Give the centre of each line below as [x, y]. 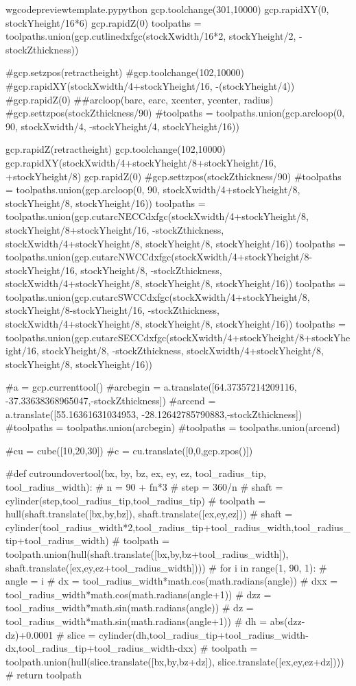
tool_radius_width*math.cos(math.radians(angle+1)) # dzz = [139, 594]
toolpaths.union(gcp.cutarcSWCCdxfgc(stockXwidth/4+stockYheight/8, [158, 296]
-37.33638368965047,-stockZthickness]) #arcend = [111, 401]
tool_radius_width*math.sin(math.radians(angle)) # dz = [130, 608]
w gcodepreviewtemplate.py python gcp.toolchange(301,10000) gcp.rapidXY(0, [167, 9]
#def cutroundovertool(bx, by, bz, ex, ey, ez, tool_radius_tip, [136, 473]
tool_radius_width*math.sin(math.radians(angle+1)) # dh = [137, 621]
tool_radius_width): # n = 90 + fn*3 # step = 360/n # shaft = [144, 487]
